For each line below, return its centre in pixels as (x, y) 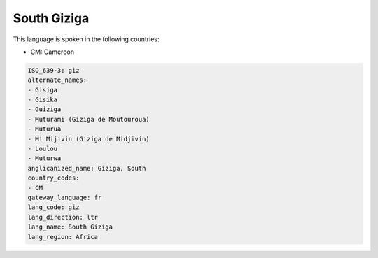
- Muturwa (44, 158)
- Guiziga (44, 109)
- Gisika (43, 100)
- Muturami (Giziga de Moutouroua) (89, 119)
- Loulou (43, 149)
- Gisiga (43, 90)
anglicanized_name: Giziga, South (87, 168)
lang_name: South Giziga (70, 227)
